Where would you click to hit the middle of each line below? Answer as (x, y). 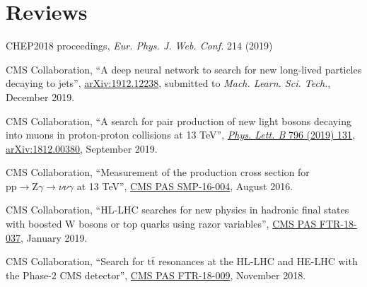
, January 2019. (54, 237)
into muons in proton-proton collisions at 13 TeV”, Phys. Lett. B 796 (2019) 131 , (181, 135)
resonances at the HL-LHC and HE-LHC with (258, 261)
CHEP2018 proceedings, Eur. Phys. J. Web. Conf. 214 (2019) (139, 46)
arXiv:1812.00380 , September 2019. (82, 148)
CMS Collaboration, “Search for (75, 261)
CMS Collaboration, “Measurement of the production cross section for (158, 172)
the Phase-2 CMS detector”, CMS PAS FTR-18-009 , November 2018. (156, 275)
